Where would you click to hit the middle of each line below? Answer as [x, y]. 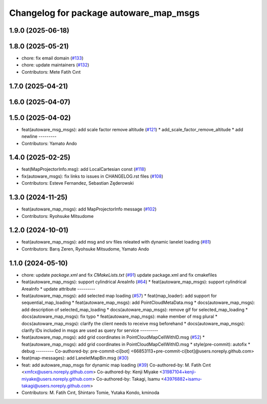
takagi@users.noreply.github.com [56, 386]
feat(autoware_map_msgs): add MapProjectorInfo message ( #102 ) [89, 209]
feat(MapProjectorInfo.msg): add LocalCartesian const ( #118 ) [84, 169]
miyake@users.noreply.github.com [57, 379]
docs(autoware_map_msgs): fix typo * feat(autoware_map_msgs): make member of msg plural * [119, 316]
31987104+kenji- [179, 372]
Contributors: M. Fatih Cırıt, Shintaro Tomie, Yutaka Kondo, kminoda [90, 393]
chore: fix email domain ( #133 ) [52, 58]
